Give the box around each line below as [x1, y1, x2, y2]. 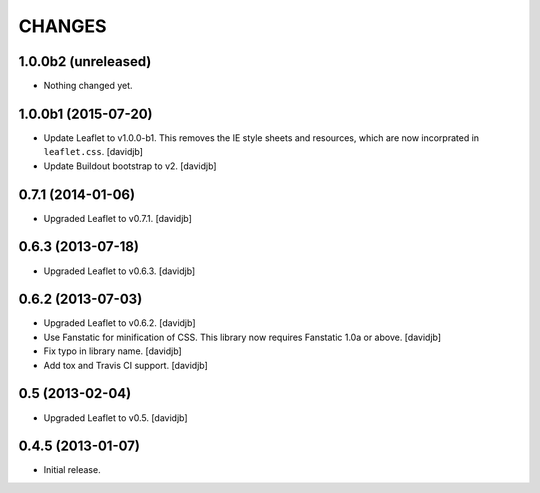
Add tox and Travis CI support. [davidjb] [43, 359, 209, 371]
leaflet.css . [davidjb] [43, 146, 144, 158]
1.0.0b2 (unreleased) [18, 53, 152, 70]
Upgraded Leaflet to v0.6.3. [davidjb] [43, 265, 196, 277]
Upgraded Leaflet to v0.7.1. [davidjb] [43, 212, 192, 224]
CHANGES [18, 15, 107, 37]
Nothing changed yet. [43, 80, 134, 92]
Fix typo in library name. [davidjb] [43, 345, 182, 357]
